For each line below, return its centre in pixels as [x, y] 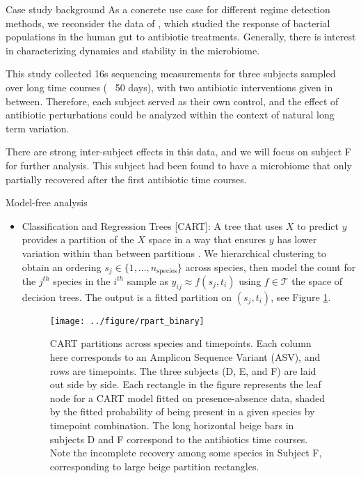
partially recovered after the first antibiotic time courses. [126, 179]
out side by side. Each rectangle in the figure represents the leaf [185, 384]
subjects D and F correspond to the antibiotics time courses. [179, 439]
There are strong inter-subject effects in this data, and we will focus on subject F [178, 152]
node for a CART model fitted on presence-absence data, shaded [187, 398]
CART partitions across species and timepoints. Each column [180, 343]
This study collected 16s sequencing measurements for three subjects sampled [171, 74]
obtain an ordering [62, 267]
